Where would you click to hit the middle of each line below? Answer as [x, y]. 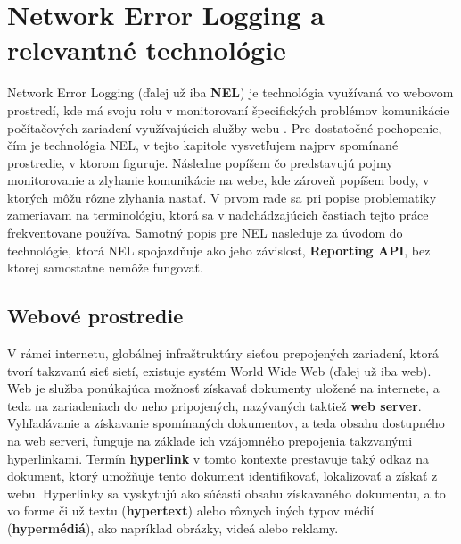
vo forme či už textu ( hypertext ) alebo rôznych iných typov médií [191, 511]
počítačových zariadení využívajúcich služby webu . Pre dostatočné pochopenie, [225, 127]
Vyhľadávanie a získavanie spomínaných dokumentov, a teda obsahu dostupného [226, 423]
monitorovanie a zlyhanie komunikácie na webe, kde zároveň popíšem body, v [218, 180]
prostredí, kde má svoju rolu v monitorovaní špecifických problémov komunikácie [228, 109]
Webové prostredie [95, 316]
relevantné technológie [147, 50]
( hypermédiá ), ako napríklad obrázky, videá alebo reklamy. [173, 527]
